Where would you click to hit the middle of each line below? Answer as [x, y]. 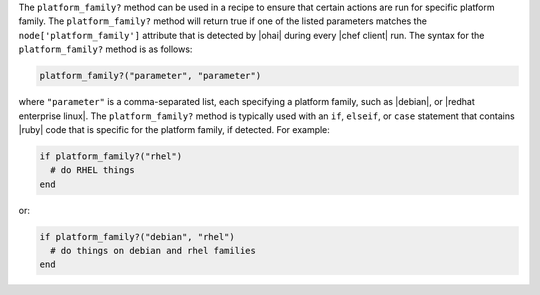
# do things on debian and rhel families [153, 251]
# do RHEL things [92, 170]
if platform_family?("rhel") [111, 156]
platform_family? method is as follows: [105, 49]
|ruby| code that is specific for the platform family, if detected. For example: [174, 129]
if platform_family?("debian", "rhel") [137, 236]
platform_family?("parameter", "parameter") [150, 76]
